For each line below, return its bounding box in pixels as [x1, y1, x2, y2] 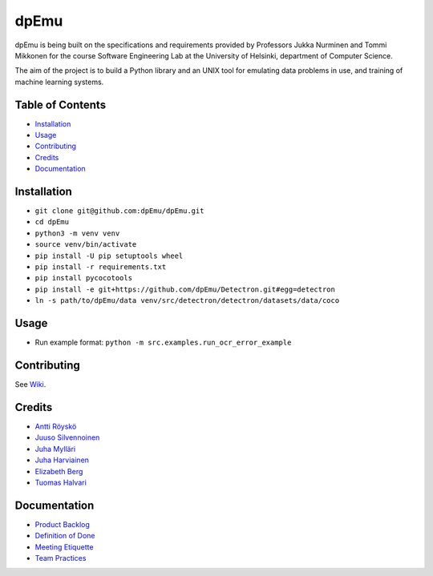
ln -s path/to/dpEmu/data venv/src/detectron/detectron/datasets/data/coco [34, 296, 340, 305]
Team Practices [34, 553, 87, 562]
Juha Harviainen [34, 455, 90, 465]
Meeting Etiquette [34, 542, 94, 552]
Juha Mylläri [34, 444, 76, 453]
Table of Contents [14, 98, 107, 111]
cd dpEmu [34, 217, 70, 227]
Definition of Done [34, 531, 95, 541]
